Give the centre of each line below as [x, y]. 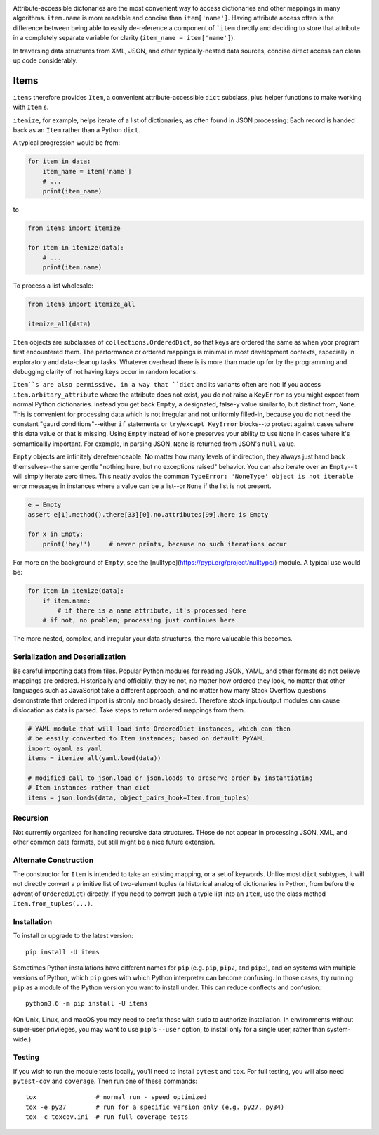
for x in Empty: [56, 534]
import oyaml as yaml [65, 748]
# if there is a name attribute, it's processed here [152, 611]
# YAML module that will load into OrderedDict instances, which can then [159, 729]
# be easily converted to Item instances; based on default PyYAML [146, 739]
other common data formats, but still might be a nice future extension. [114, 842]
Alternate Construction [53, 860]
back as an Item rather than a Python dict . [77, 130]
